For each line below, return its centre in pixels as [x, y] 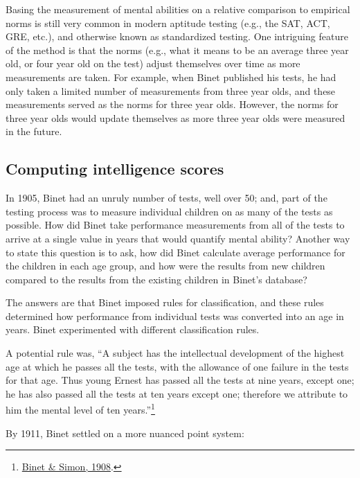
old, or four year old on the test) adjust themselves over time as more [153, 63]
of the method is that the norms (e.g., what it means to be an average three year [177, 50]
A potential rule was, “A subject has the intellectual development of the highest [175, 353]
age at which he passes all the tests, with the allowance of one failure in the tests [177, 366]
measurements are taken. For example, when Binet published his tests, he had [171, 77]
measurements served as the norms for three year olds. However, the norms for [172, 104]
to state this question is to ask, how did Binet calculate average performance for [175, 252]
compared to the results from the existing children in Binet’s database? [156, 279]
